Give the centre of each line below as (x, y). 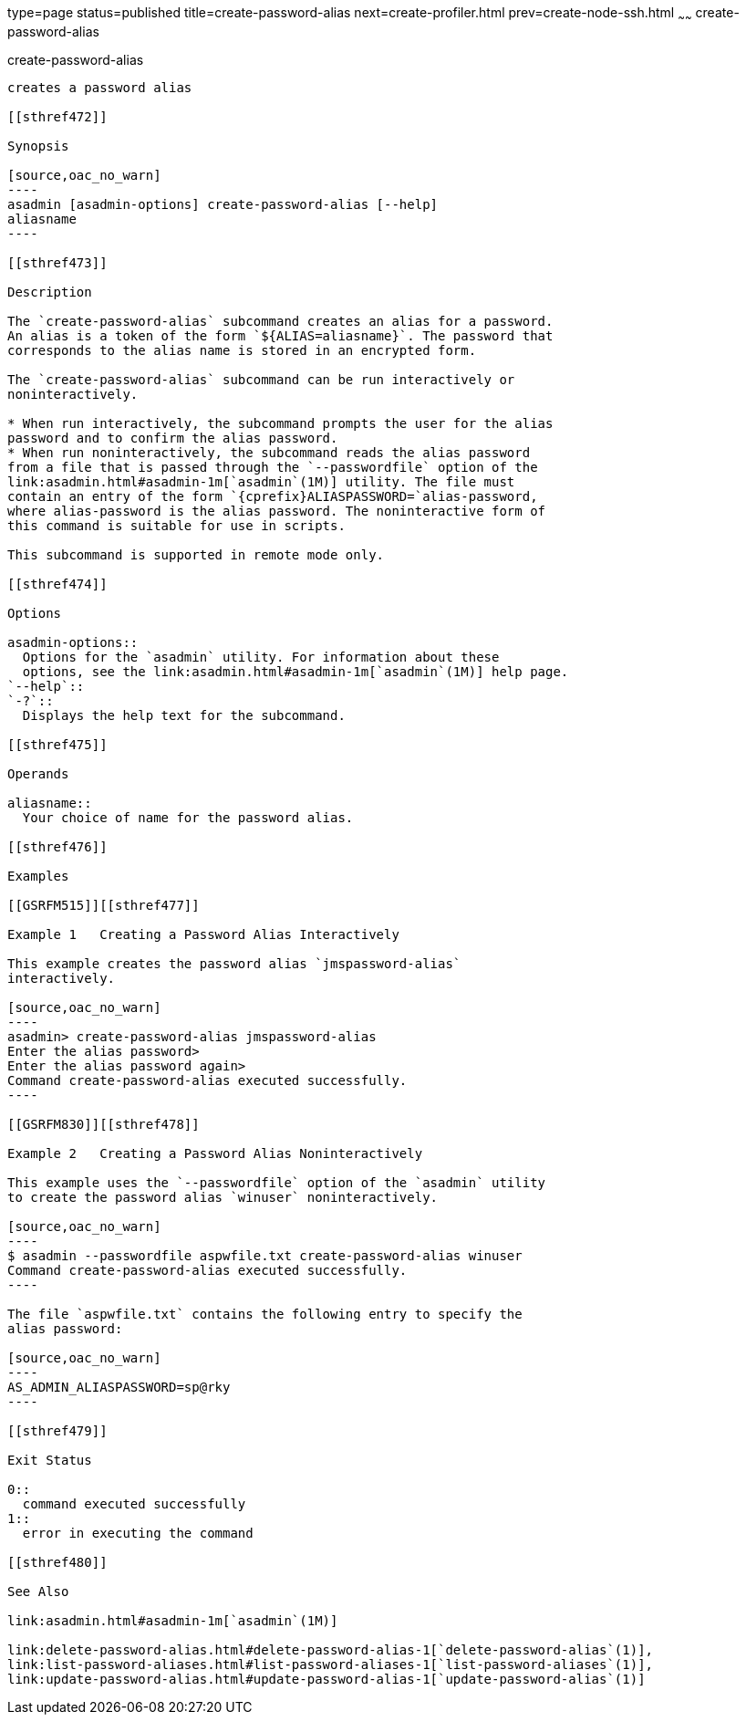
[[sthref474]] (57, 584)
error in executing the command (138, 1533)
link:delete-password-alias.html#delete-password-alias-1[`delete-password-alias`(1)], (331, 1649)
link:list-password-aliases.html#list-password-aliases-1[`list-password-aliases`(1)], (331, 1664)
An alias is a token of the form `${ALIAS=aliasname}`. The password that (280, 335)
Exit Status (50, 1460)
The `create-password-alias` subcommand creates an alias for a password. (280, 321)
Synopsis (38, 146)
